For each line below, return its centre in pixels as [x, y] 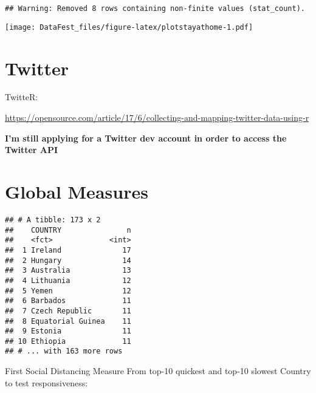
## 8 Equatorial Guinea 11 [68, 321]
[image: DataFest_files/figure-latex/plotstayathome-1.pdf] [129, 27]
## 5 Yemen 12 [68, 291]
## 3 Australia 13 [68, 271]
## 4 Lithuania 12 [68, 280]
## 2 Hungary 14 [68, 260]
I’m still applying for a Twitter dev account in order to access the [146, 138]
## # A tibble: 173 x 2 [53, 220]
